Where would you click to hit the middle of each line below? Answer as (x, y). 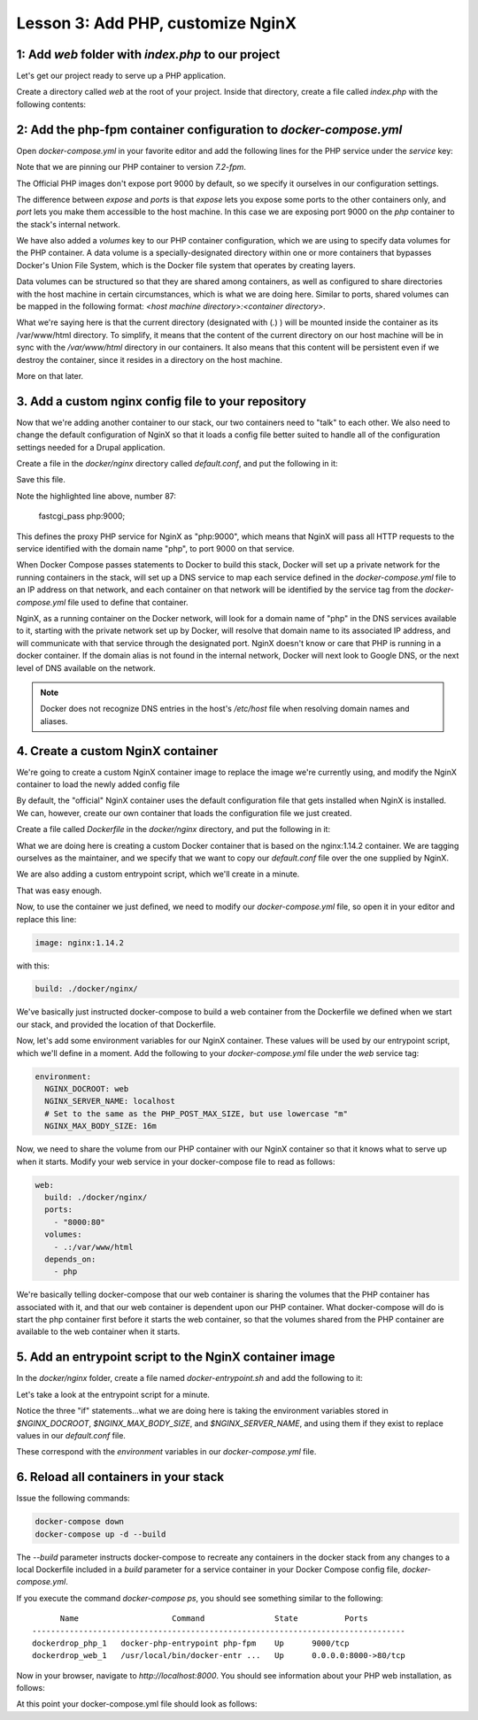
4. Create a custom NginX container (117, 751)
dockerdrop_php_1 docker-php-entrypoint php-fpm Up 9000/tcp (191, 1643)
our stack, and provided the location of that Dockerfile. (116, 1024)
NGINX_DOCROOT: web (87, 1089)
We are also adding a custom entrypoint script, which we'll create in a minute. (158, 874)
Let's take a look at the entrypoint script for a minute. (113, 1394)
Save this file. (41, 480)
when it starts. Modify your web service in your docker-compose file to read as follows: (176, 1161)
